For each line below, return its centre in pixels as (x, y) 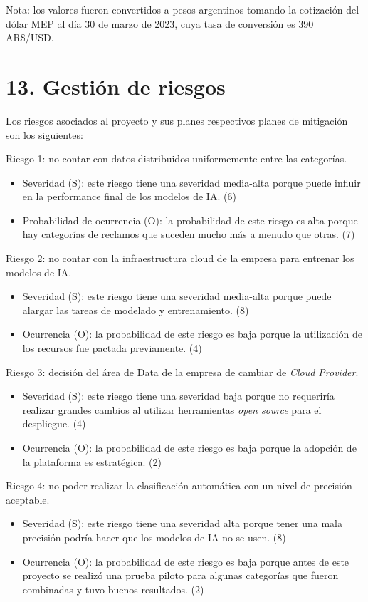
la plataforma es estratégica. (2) (92, 461)
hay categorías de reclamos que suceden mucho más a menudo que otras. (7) (189, 234)
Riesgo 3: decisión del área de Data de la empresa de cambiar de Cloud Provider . (182, 372)
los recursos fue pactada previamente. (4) (112, 348)
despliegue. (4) (54, 424)
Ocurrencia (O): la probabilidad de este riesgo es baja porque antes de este (186, 561)
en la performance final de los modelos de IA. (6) (129, 196)
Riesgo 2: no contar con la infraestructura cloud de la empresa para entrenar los (180, 258)
